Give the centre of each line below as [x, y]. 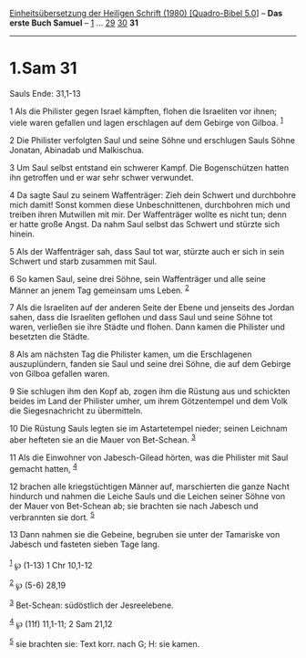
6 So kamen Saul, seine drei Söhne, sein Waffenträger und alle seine [138, 278]
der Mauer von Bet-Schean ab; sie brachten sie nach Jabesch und [134, 506]
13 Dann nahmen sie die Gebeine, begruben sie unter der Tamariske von [145, 535]
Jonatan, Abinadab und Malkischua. [76, 150]
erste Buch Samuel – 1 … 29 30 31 [74, 23]
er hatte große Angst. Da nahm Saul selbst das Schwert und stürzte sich [145, 224]
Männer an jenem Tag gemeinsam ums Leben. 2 [99, 289]
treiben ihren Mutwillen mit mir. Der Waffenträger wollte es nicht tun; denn [148, 214]
